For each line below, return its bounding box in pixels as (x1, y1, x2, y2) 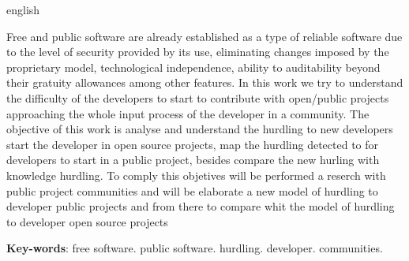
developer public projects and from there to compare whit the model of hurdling (6, 198, 395, 214)
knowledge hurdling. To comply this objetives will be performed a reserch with (6, 166, 386, 183)
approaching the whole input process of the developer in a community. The (6, 105, 370, 121)
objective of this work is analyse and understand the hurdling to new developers (6, 121, 393, 137)
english (6, 2, 40, 17)
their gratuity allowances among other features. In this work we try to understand (6, 74, 403, 91)
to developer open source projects (6, 213, 168, 229)
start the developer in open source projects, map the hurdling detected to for (6, 136, 379, 152)
